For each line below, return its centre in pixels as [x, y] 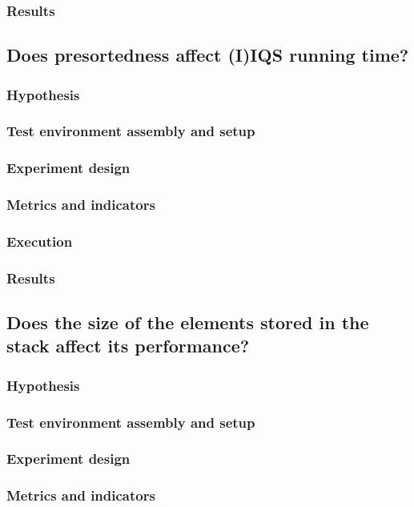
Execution [40, 241]
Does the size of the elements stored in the [188, 322]
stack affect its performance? [128, 346]
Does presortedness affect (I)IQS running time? [208, 55]
